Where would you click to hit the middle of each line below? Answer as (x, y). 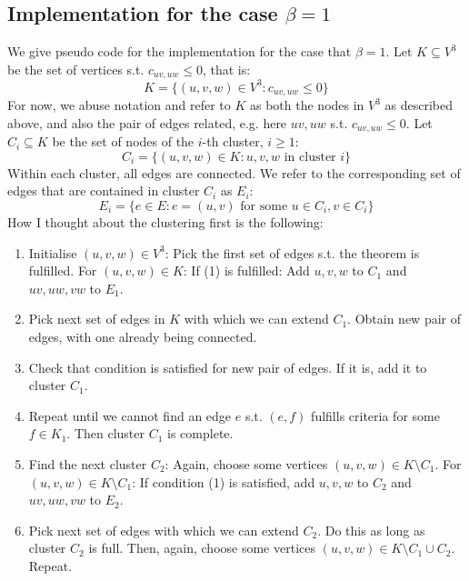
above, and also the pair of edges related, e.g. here (147, 122)
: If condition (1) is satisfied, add (224, 481)
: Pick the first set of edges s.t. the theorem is (292, 252)
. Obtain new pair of (404, 319)
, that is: (226, 69)
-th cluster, (233, 141)
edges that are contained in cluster (104, 190)
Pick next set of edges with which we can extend (164, 530)
